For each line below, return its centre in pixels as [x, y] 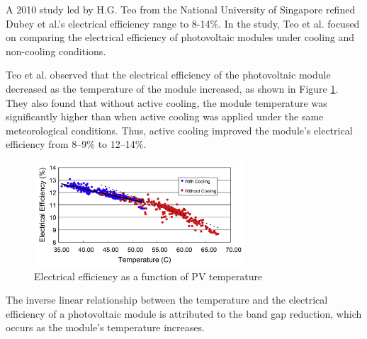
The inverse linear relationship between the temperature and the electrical [167, 300]
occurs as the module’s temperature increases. [105, 327]
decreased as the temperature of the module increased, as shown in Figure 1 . [172, 88]
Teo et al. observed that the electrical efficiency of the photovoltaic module [168, 75]
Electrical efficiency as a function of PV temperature [148, 276]
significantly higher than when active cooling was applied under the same [165, 116]
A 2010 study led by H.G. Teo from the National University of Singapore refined [181, 9]
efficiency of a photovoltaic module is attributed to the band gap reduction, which [184, 313]
